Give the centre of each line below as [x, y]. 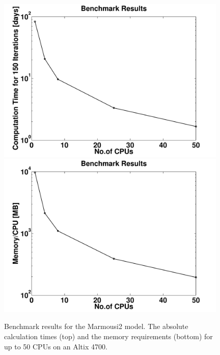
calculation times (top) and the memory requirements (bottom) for [108, 336]
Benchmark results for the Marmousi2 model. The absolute [96, 326]
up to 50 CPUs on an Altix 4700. [56, 346]
